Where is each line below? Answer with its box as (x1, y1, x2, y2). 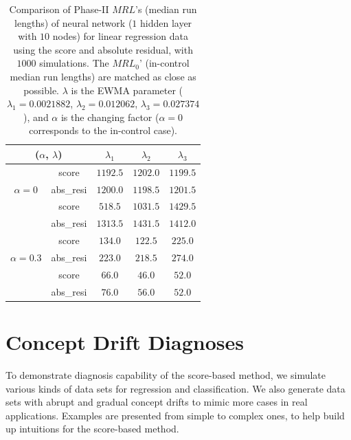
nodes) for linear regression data (52, 29, 188, 43)
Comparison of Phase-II (9, 2, 109, 16)
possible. (23, 82, 60, 97)
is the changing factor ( (60, 109, 159, 124)
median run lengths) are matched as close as (10, 69, 196, 83)
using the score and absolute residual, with (13, 42, 193, 56)
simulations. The (39, 56, 109, 70)
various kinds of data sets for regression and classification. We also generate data (5, 381, 346, 395)
